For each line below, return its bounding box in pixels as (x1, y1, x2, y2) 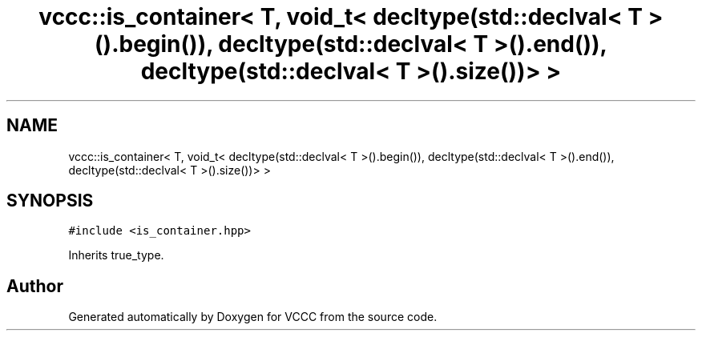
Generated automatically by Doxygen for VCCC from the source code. (68, 310, 438, 324)
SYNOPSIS (6, 191, 94, 211)
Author (6, 275, 63, 296)
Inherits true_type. (68, 248, 164, 263)
